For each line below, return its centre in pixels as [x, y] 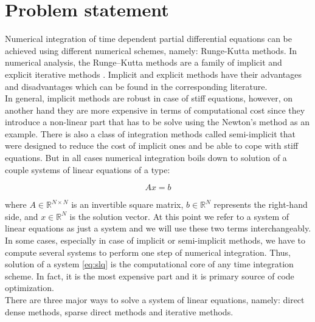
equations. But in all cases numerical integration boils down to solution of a [146, 158]
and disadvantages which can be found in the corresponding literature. [136, 86]
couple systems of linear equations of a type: [88, 169]
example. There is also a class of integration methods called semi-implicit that [151, 133]
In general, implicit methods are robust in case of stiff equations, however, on [149, 98]
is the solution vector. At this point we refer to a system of [179, 216]
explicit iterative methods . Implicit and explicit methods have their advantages [153, 74]
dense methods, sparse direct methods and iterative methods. [119, 311]
